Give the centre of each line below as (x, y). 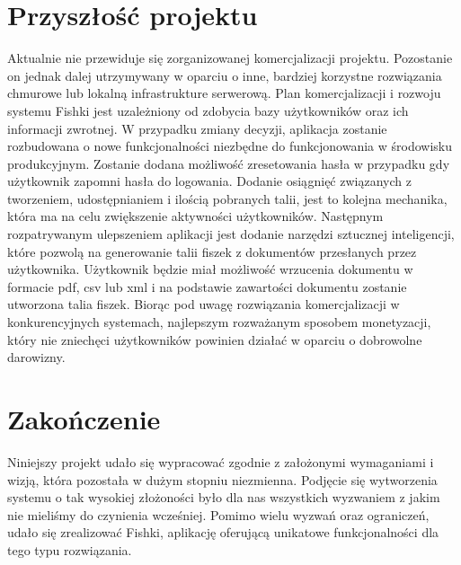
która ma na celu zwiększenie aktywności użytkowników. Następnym (195, 216)
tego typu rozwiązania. (70, 549)
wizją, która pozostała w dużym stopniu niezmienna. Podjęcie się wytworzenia (222, 479)
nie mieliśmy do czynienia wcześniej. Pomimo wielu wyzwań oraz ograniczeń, (218, 514)
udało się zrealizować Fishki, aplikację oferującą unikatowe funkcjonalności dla (223, 532)
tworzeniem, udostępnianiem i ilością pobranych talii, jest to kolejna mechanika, (227, 198)
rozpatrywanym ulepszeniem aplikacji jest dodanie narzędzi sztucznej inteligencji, (231, 234)
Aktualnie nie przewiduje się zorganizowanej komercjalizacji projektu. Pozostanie (230, 58)
